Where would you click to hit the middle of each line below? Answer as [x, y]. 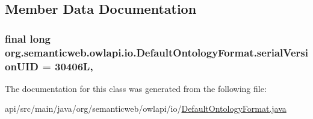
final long [28, 38]
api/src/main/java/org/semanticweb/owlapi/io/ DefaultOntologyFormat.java [146, 108]
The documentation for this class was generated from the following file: [136, 88]
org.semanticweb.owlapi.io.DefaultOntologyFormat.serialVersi [156, 52]
